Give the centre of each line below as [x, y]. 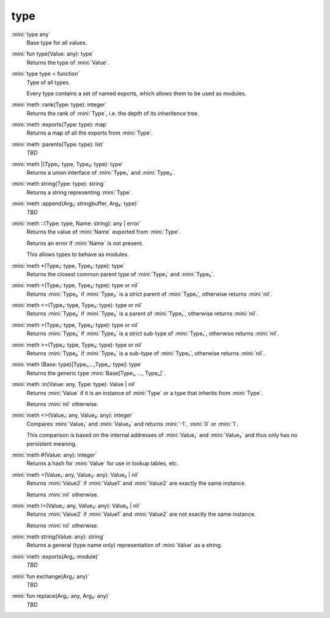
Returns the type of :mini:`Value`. [68, 62]
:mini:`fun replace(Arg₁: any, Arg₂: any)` [61, 596]
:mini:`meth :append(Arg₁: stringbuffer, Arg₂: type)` [75, 204]
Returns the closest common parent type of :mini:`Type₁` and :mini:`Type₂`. [121, 274]
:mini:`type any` [31, 34]
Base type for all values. [57, 42]
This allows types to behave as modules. [78, 254]
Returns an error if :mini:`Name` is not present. [85, 243]
